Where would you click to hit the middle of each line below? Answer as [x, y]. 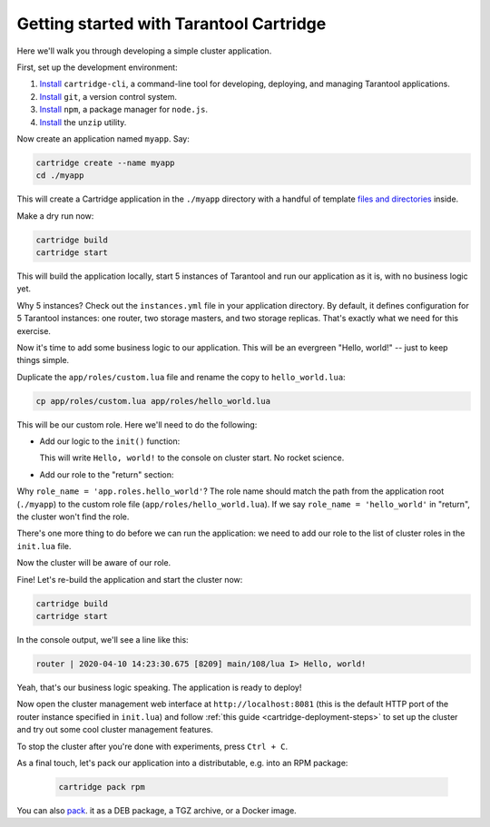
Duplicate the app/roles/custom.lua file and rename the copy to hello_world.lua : [181, 377]
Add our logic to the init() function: [110, 441]
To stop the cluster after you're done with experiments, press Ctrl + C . [152, 746]
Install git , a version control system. [108, 96]
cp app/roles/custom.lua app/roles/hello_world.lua [153, 401]
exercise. [34, 330]
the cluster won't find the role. [73, 517]
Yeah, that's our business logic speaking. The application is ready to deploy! [159, 687]
